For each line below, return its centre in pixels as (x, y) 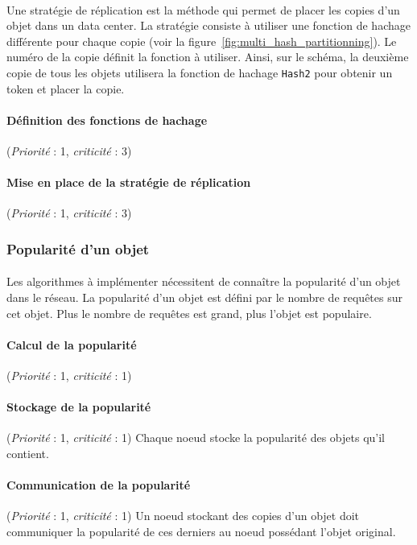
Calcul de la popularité (72, 344)
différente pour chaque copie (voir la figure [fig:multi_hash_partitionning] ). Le (202, 41)
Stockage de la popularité (79, 407)
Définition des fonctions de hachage (107, 120)
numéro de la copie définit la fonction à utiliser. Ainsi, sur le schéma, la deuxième (208, 57)
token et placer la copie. (66, 88)
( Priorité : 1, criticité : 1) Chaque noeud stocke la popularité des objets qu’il (196, 438)
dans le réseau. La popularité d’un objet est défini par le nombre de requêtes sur (204, 297)
